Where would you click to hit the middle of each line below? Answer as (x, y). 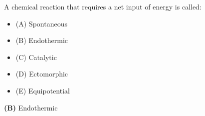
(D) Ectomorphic (42, 74)
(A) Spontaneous (41, 23)
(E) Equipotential (43, 90)
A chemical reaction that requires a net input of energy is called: (103, 6)
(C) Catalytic (36, 57)
